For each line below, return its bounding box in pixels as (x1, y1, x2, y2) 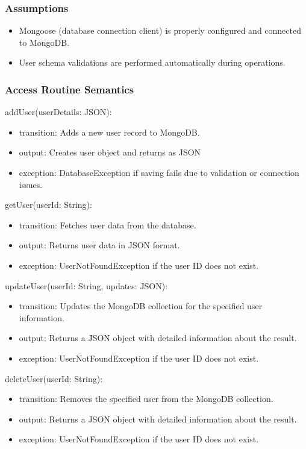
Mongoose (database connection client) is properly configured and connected (19, 24, 301, 37)
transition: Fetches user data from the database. (19, 218, 196, 231)
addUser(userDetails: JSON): (5, 105, 112, 118)
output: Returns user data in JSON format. (19, 239, 180, 251)
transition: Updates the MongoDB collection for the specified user (19, 300, 263, 312)
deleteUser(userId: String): (5, 372, 103, 385)
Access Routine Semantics (5, 81, 134, 96)
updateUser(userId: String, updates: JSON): (5, 279, 168, 292)
